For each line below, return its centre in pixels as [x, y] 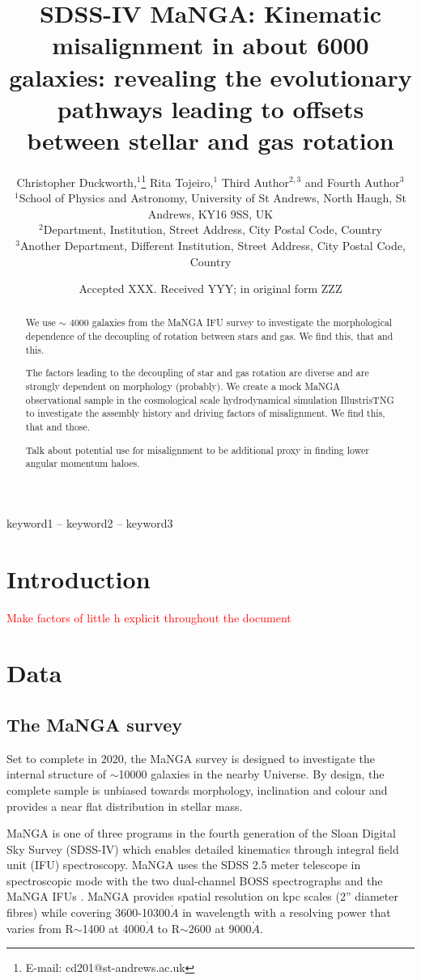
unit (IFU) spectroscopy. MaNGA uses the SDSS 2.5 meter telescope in [184, 865]
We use [40, 322]
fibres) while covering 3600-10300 [88, 912]
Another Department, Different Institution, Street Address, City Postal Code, [213, 245]
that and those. [58, 426]
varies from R [40, 928]
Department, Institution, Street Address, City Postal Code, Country [213, 229]
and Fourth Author [352, 182]
